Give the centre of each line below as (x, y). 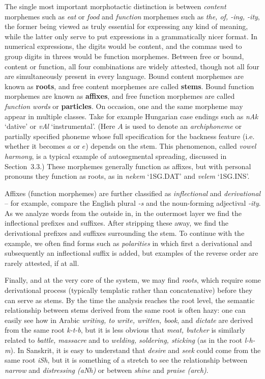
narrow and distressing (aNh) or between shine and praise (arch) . (107, 370)
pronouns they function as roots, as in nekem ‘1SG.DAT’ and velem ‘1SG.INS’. (127, 176)
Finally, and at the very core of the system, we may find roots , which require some (133, 280)
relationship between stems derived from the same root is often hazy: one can (125, 310)
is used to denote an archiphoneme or (183, 126)
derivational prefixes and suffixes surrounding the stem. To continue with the (125, 233)
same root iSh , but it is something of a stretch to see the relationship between (126, 360)
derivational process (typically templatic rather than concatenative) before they (129, 290)
